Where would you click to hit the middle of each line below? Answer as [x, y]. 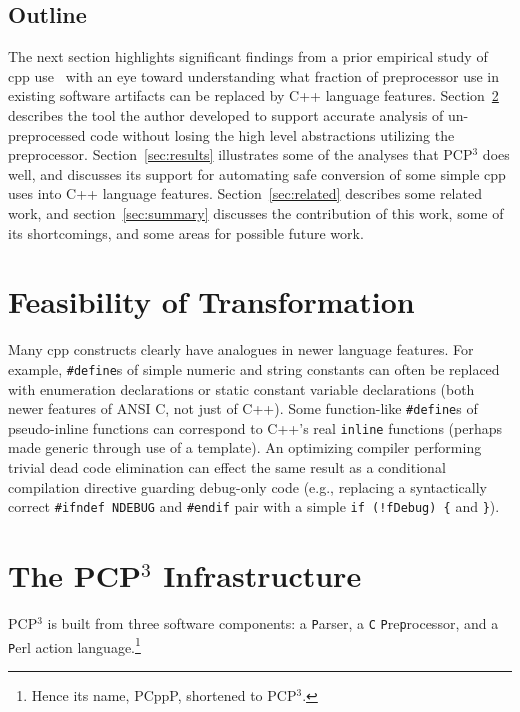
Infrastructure [262, 575]
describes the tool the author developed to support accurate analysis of [226, 114]
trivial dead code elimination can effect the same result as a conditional [227, 467]
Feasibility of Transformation [211, 301]
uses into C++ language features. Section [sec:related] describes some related [245, 193]
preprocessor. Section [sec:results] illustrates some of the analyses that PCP [240, 154]
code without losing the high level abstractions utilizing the [272, 134]
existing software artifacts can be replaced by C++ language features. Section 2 [253, 95]
